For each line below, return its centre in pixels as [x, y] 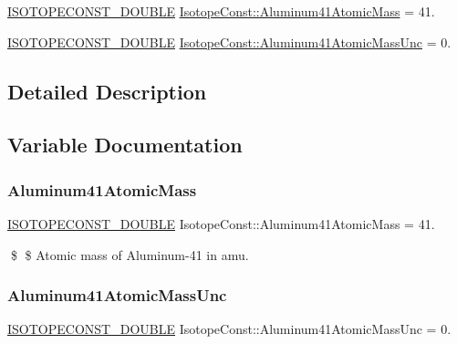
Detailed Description [107, 91]
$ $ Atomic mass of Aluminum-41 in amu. [130, 254]
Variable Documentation [125, 145]
